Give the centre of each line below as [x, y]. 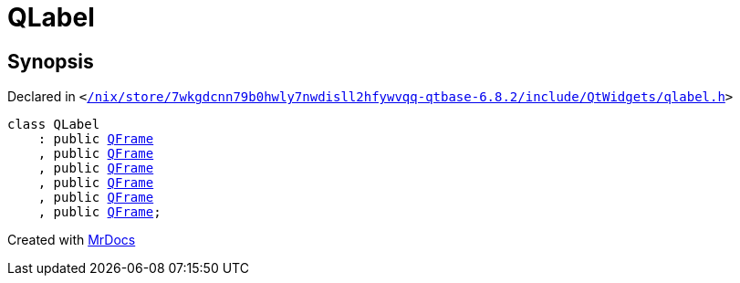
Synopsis [51, 61]
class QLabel [54, 125]
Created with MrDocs [72, 240]
